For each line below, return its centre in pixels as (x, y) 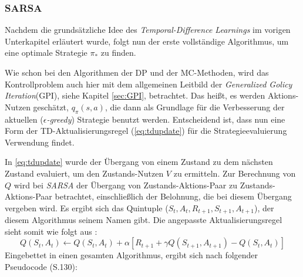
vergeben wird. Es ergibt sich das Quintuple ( (87, 207)
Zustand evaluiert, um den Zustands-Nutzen (84, 173)
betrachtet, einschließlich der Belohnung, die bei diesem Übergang (173, 196)
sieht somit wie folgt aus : (51, 231)
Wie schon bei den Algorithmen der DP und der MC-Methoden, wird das (137, 72)
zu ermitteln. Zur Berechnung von (235, 173)
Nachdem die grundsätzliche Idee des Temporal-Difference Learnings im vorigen (148, 30)
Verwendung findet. (40, 142)
